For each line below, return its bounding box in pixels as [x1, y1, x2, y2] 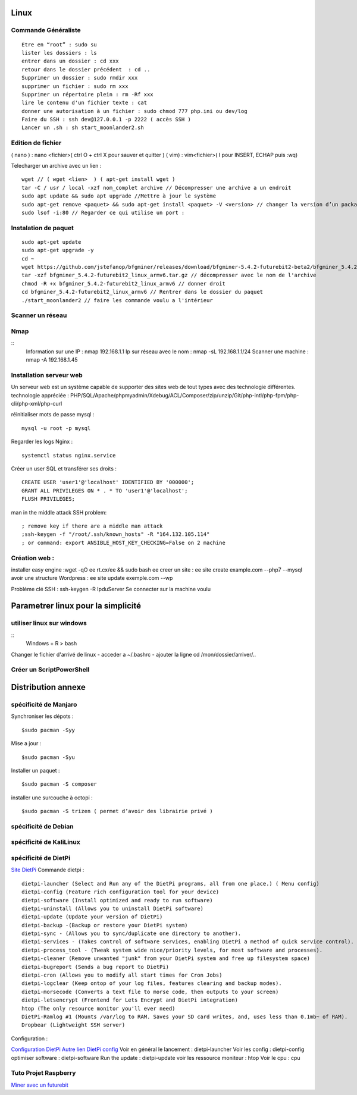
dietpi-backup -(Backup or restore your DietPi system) [21, 922, 188, 928]
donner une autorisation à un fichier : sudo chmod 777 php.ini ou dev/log [21, 108, 248, 114]
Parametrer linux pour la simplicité [11, 601, 141, 611]
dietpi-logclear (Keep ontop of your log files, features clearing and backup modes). [21, 980, 282, 987]
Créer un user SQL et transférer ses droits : [11, 465, 117, 472]
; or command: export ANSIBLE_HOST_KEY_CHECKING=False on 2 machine [21, 539, 226, 546]
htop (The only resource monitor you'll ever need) [21, 1005, 176, 1012]
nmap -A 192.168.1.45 [26, 356, 78, 363]
